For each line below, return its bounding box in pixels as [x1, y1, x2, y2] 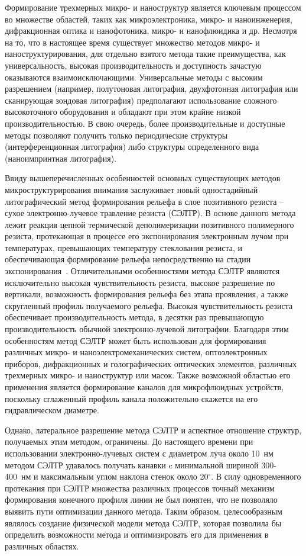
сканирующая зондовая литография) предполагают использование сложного [5, 94, 277, 106]
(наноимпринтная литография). [5, 152, 117, 164]
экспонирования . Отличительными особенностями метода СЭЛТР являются [5, 265, 280, 277]
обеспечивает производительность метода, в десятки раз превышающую [5, 311, 264, 323]
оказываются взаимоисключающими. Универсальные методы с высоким [5, 70, 263, 83]
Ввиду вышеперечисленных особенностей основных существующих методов [5, 172, 281, 184]
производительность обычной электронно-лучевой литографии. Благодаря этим [5, 323, 289, 335]
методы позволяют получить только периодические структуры [5, 128, 228, 141]
